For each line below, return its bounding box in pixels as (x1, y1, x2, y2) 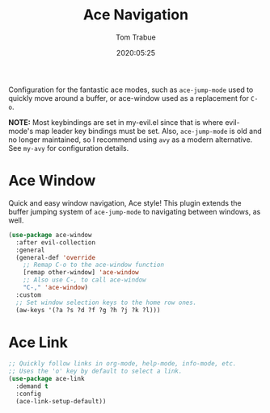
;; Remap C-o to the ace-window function (23, 261, 164, 269)
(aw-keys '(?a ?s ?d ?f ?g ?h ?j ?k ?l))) (15, 306, 161, 314)
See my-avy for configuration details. (8, 143, 129, 152)
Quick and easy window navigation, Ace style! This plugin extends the (8, 198, 242, 207)
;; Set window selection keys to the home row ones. (15, 298, 197, 307)
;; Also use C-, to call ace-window (23, 276, 147, 284)
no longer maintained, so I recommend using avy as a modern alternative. (8, 135, 253, 144)
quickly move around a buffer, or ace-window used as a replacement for (8, 93, 249, 102)
